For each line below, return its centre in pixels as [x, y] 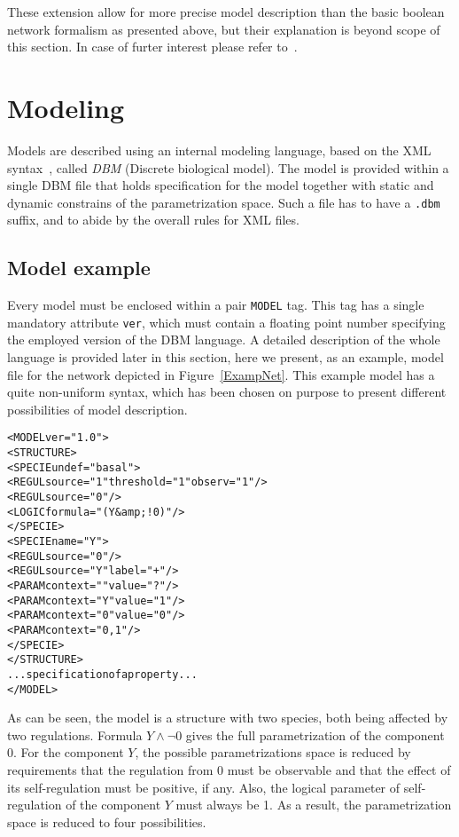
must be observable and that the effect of [339, 770]
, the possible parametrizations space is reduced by [273, 752]
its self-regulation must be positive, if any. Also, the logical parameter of [204, 787]
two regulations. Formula [75, 734]
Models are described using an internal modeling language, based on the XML [219, 150]
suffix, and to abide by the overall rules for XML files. [153, 220]
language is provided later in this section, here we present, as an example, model [226, 357]
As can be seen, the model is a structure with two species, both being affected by [228, 718]
